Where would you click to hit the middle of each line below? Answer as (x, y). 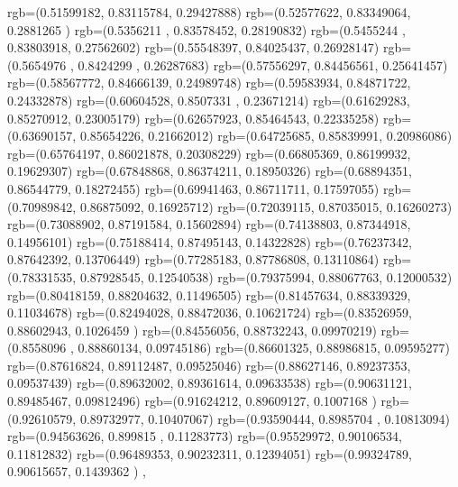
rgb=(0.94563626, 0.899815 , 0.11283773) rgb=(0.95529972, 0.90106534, (205, 436)
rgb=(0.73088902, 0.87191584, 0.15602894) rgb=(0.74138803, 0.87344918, (209, 224)
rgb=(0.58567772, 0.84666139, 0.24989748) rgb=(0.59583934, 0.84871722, (209, 83)
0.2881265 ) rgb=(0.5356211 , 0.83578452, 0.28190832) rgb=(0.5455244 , (206, 29)
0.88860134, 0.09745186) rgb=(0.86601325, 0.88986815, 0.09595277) (264, 348)
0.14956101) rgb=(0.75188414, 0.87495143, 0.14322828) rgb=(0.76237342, (210, 241)
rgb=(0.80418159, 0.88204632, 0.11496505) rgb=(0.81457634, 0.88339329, (209, 294)
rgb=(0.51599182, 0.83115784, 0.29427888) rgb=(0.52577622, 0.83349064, (209, 12)
